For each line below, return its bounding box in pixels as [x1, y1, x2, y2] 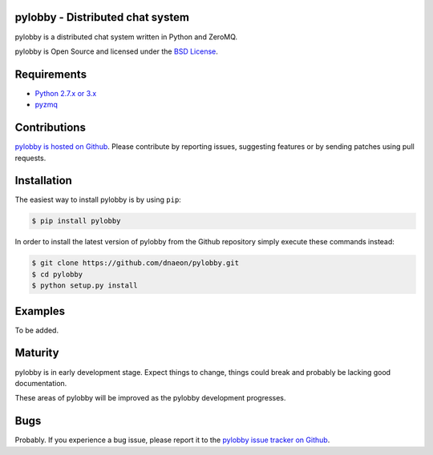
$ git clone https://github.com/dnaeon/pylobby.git [31, 259, 240, 268]
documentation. [14, 378, 67, 388]
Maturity [14, 346, 59, 360]
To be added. [14, 325, 59, 335]
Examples [14, 304, 66, 318]
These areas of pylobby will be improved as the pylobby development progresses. [14, 393, 286, 403]
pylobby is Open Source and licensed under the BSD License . [14, 46, 218, 56]
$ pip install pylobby [31, 216, 121, 226]
